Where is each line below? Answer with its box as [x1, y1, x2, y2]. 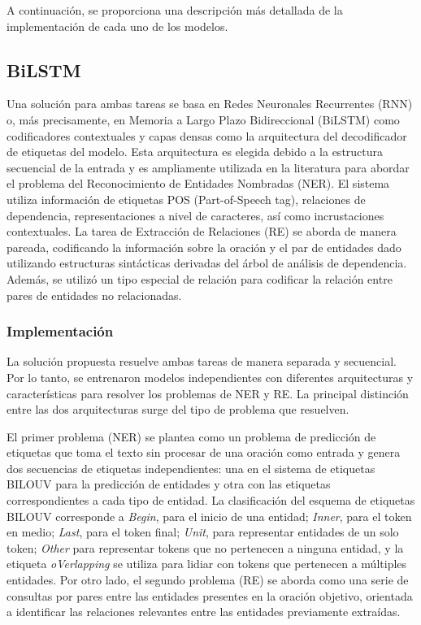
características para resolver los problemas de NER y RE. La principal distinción [7, 384, 409, 401]
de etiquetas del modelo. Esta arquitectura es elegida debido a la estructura [7, 143, 384, 160]
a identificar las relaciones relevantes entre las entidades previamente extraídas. [7, 603, 401, 620]
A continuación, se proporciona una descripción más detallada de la [7, 2, 343, 18]
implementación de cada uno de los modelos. [7, 17, 228, 34]
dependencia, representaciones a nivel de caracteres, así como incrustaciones [7, 206, 384, 224]
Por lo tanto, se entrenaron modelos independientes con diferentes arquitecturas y [7, 368, 414, 385]
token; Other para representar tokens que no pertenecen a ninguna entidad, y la [7, 539, 404, 556]
